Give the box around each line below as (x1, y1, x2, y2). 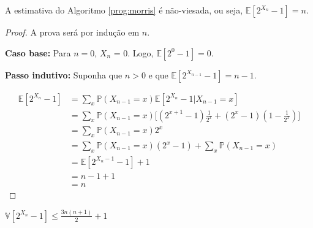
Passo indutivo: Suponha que (5, 68, 123, 81)
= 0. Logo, (113, 46, 154, 59)
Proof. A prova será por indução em (5, 26, 140, 38)
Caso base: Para (5, 46, 71, 59)
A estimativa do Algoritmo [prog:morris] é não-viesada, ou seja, (5, 4, 243, 16)
